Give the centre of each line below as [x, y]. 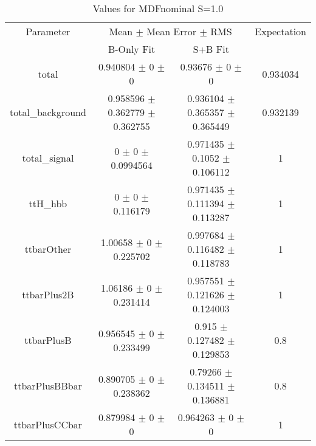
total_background [48, 112]
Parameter [48, 31]
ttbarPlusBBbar [48, 386]
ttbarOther [48, 249]
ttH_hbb [48, 203]
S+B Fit [211, 49]
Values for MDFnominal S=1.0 [158, 8]
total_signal [48, 158]
